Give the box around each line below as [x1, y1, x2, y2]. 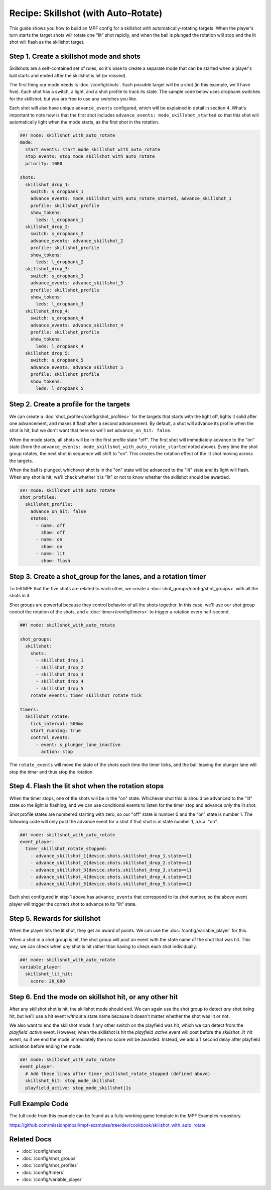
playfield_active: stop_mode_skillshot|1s [25, 1085, 131, 1091]
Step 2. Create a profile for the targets [9, 400, 130, 409]
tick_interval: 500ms [30, 721, 84, 726]
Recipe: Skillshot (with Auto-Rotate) [9, 8, 163, 19]
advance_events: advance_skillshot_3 [30, 280, 123, 286]
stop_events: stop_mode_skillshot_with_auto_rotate [25, 154, 155, 159]
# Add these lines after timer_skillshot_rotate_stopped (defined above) [25, 1070, 211, 1076]
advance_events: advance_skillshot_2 [30, 238, 123, 244]
